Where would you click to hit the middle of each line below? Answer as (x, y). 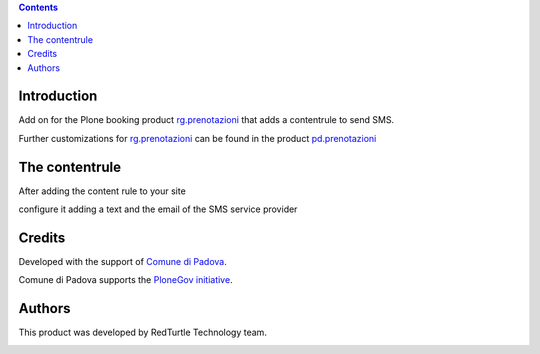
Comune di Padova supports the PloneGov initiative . (126, 280)
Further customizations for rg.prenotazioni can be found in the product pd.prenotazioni (197, 138)
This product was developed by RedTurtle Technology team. (142, 332)
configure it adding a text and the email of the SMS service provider (158, 209)
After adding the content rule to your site (102, 191)
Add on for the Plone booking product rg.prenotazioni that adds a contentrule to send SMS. (206, 120)
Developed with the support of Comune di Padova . (122, 262)
